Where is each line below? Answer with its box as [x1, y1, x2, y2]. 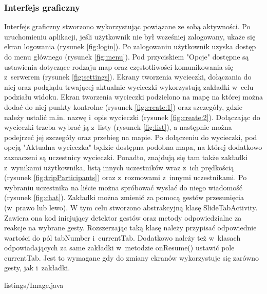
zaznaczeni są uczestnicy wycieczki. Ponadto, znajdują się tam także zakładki [4, 151, 248, 162]
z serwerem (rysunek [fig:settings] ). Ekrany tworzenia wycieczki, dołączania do [4, 71, 252, 82]
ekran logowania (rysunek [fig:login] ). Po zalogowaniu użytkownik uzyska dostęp [4, 41, 256, 52]
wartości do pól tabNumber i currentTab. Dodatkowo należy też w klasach [4, 232, 241, 243]
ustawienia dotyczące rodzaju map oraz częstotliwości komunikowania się [4, 61, 233, 72]
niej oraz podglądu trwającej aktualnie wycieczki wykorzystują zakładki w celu [4, 81, 254, 92]
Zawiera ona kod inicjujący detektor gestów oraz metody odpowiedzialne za [4, 212, 242, 223]
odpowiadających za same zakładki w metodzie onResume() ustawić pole [4, 242, 235, 253]
